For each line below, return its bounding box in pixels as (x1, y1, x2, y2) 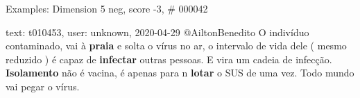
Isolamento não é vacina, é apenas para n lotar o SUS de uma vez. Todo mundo (6, 65, 354, 80)
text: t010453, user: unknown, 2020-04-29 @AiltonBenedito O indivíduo (6, 24, 309, 39)
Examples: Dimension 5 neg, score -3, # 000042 (6, 1, 208, 15)
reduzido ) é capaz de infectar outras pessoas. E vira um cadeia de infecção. (6, 51, 332, 66)
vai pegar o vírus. (6, 79, 80, 93)
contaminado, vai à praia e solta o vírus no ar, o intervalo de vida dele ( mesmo (6, 38, 347, 53)
